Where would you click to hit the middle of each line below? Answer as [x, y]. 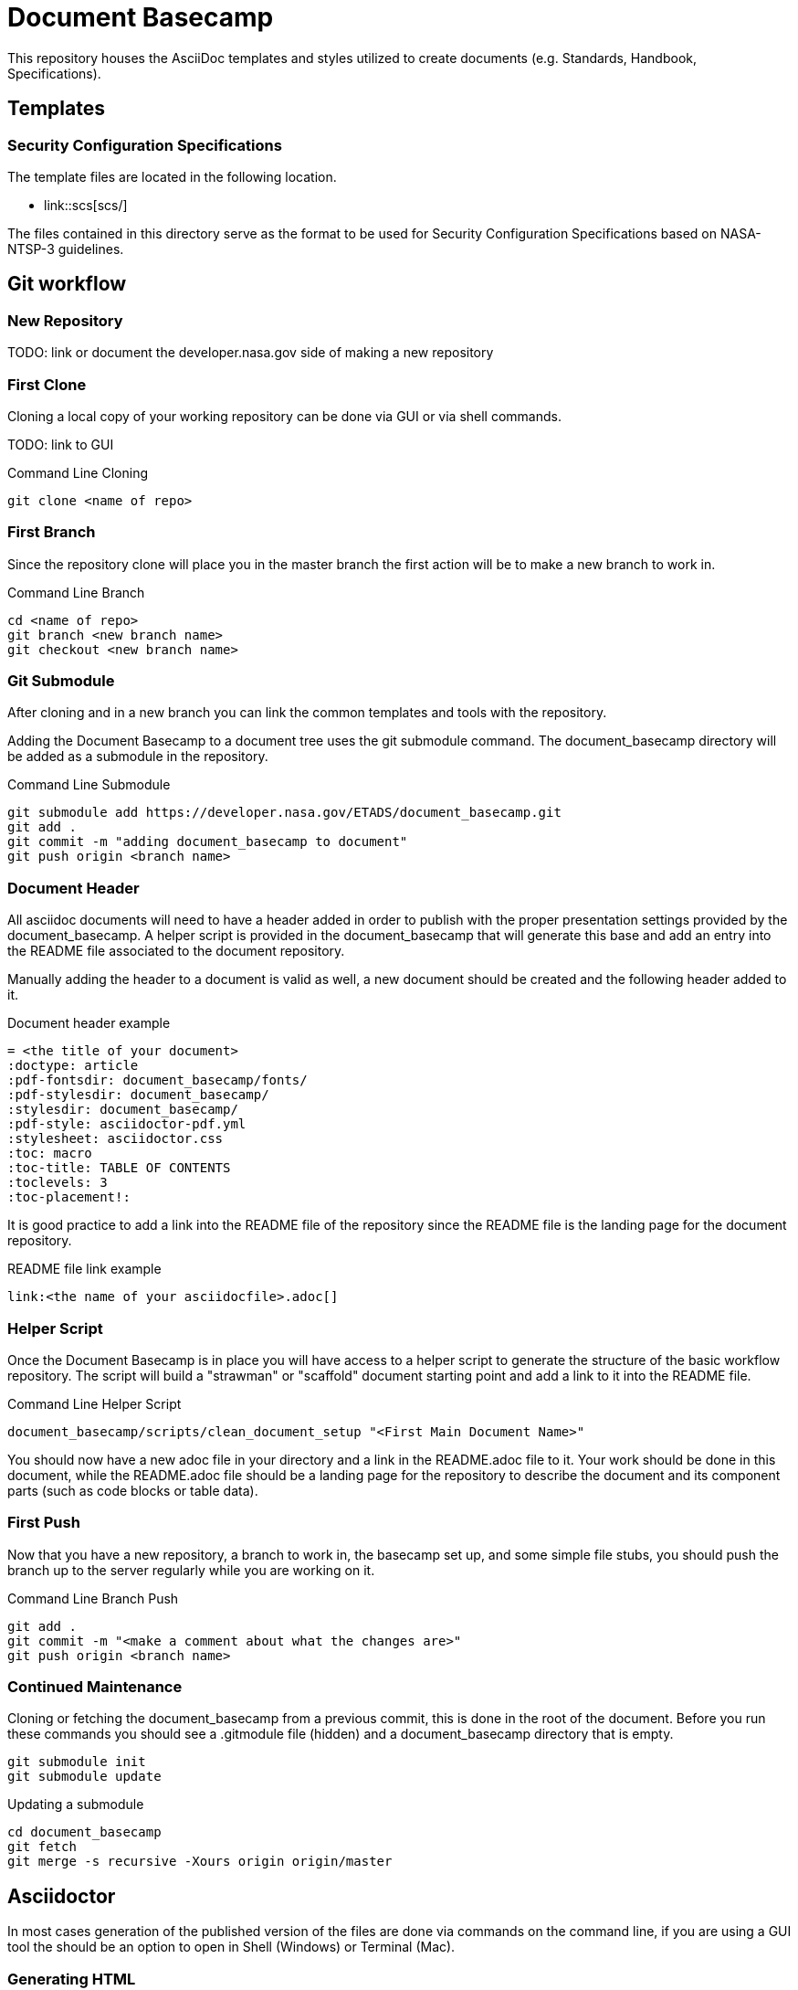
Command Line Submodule [89, 785]
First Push [44, 1523]
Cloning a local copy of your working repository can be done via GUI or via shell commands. [284, 416]
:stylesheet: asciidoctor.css [115, 1139]
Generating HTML [72, 1979]
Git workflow [67, 284]
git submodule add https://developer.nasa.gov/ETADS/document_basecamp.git [284, 813]
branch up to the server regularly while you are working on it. [191, 1570]
